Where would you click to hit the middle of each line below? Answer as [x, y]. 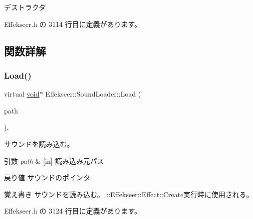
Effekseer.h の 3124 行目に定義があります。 [73, 211]
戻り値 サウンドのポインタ [47, 177]
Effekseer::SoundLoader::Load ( [93, 94]
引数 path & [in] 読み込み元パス [54, 161]
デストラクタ [25, 7]
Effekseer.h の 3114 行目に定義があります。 [73, 24]
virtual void [22, 94]
